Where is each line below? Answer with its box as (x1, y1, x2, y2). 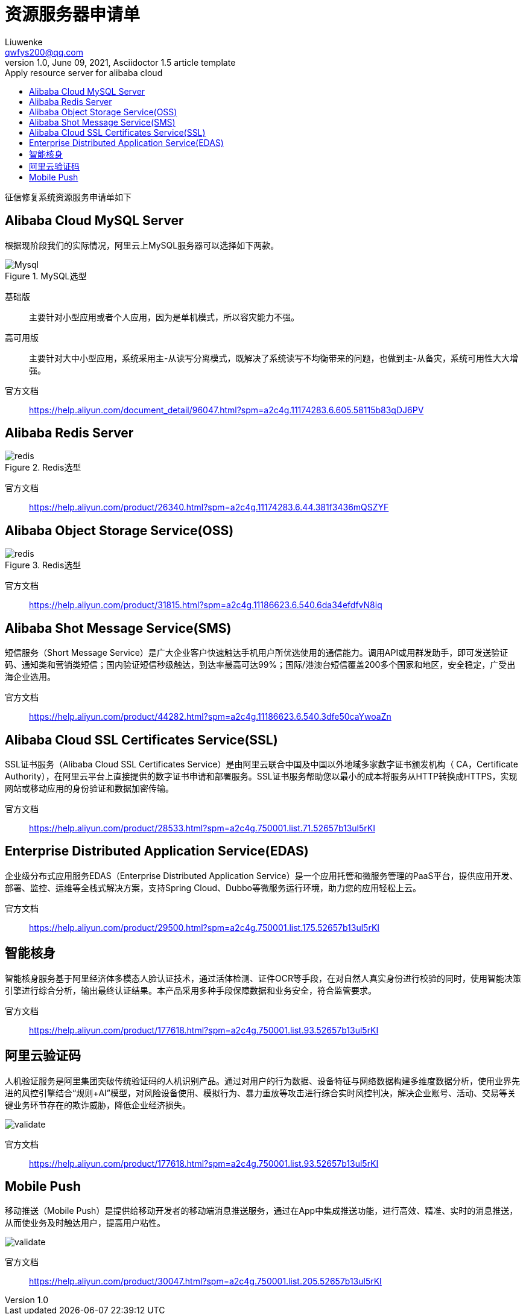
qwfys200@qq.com (5, 46, 84, 57)
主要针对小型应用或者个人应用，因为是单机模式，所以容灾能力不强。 (29, 311, 299, 322)
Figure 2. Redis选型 (5, 462, 81, 473)
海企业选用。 (5, 671, 55, 682)
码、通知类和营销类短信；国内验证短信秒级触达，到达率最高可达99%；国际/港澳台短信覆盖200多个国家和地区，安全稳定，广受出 (5, 659, 516, 670)
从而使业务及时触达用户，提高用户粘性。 (5, 1217, 165, 1228)
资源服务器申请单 (5, 4, 141, 25)
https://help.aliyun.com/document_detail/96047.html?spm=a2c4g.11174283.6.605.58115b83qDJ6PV (29, 404, 424, 415)
